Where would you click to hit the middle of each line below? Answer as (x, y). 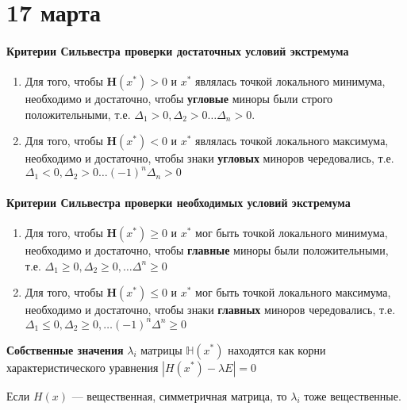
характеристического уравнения (83, 367)
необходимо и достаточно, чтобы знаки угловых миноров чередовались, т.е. (209, 158)
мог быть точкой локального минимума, (292, 233)
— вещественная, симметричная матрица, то (179, 395)
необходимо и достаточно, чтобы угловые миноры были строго (179, 99)
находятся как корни (277, 349)
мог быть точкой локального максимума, (293, 292)
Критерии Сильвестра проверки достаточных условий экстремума (178, 50)
